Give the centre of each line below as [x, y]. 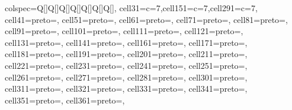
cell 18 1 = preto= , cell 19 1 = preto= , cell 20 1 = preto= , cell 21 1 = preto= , [126, 54]
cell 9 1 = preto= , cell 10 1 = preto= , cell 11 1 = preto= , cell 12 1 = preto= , [124, 31]
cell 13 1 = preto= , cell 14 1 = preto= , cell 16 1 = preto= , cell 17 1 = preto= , [126, 42]
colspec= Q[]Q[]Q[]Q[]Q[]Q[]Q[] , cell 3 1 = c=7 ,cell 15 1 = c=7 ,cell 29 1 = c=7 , [131, 8]
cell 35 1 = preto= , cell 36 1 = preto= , [65, 100]
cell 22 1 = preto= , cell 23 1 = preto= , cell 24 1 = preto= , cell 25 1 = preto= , [126, 65]
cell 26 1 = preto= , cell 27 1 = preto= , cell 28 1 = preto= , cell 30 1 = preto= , [126, 77]
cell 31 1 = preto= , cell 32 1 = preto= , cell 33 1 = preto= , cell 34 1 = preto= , [126, 89]
